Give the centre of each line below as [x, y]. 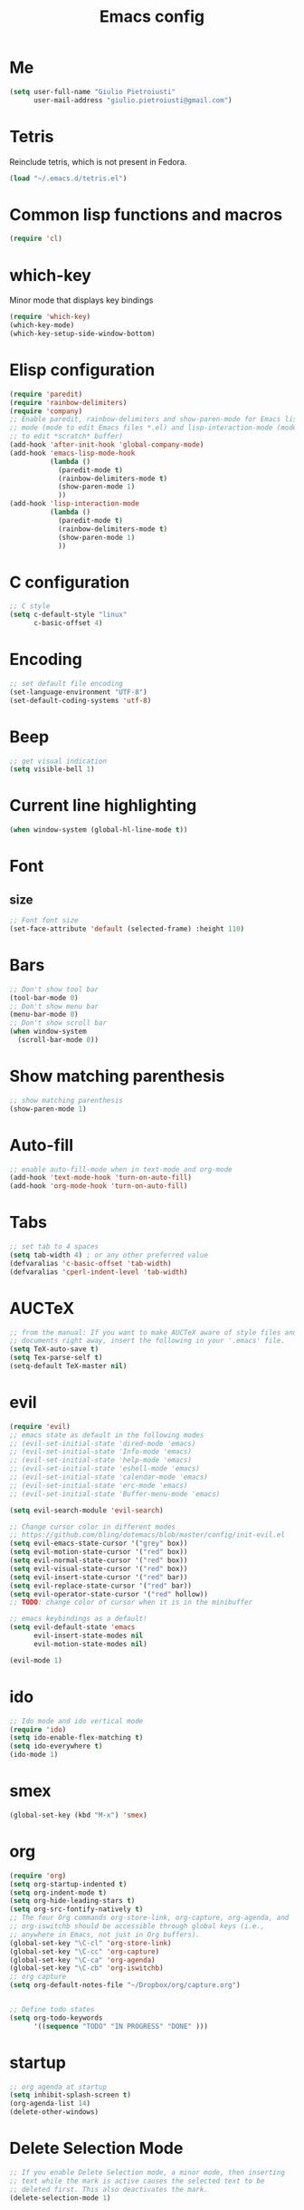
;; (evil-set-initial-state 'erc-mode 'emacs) [99, 1485]
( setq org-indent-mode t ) [58, 1892]
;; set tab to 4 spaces [54, 1247]
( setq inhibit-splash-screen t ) [70, 2095]
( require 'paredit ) [46, 394]
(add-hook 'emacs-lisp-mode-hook [72, 453]
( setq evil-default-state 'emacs [72, 1627]
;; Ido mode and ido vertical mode [76, 1721]
